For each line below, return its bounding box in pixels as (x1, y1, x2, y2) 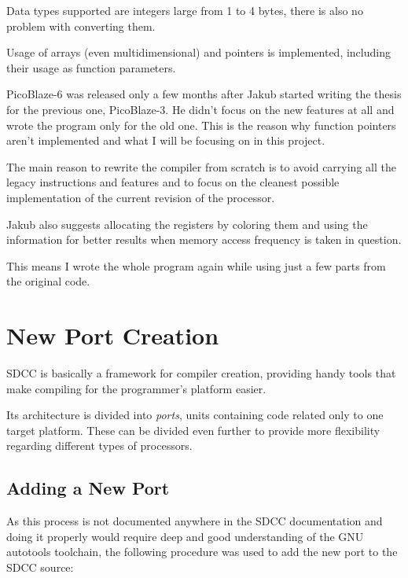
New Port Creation (6, 319, 219, 352)
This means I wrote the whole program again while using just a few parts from (6, 257, 386, 274)
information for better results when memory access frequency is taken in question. (6, 231, 402, 248)
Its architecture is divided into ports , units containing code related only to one (6, 407, 384, 423)
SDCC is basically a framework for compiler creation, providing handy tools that (6, 365, 396, 381)
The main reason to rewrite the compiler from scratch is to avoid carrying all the (6, 158, 396, 175)
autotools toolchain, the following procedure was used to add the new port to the (6, 543, 398, 560)
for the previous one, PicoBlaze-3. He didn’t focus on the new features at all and (6, 101, 395, 117)
